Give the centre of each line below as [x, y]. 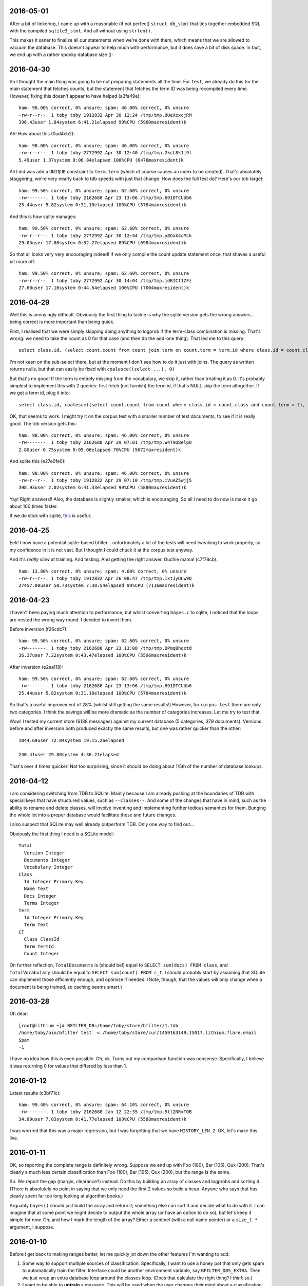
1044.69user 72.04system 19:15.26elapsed [71, 740]
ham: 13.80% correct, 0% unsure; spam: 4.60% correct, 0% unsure [103, 571]
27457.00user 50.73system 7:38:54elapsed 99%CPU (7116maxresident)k [107, 586]
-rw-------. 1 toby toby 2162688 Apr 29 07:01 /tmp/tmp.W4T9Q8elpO [105, 443]
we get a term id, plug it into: [40, 393]
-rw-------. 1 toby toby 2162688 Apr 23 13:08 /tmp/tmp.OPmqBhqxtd [105, 648]
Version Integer [44, 853]
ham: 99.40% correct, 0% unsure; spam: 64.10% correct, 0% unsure [104, 1105]
